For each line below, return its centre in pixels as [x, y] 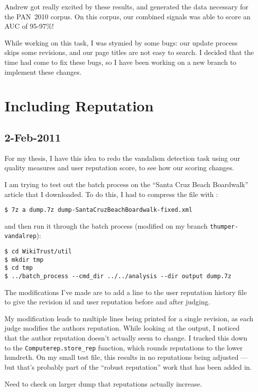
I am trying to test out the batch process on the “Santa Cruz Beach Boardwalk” [127, 184]
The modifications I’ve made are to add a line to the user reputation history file [126, 292]
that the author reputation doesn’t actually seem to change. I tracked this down [126, 338]
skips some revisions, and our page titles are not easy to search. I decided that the [129, 52]
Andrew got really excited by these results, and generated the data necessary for [127, 6]
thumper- [224, 226]
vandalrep [21, 236]
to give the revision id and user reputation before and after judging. [107, 302]
